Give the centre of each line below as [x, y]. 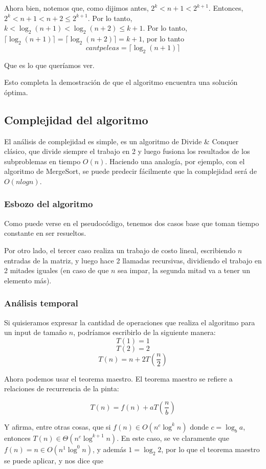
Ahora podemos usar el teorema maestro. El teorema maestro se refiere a [118, 378]
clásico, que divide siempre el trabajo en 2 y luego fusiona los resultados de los [127, 151]
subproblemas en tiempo [42, 161]
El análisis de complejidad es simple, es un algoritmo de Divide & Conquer [121, 141]
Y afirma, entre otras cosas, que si [58, 426]
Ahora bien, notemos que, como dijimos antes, [76, 8]
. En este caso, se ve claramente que [173, 438]
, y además [109, 449]
